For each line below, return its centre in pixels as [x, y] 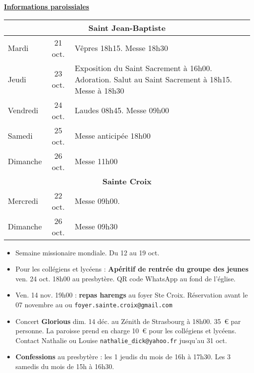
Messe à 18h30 [99, 90]
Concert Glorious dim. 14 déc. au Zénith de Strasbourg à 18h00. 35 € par [128, 321]
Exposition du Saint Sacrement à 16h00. [143, 68]
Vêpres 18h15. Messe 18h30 [121, 48]
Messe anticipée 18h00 [113, 136]
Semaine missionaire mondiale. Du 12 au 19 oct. [87, 252]
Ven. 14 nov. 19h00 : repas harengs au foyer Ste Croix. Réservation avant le [132, 295]
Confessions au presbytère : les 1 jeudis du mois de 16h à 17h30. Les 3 [123, 357]
